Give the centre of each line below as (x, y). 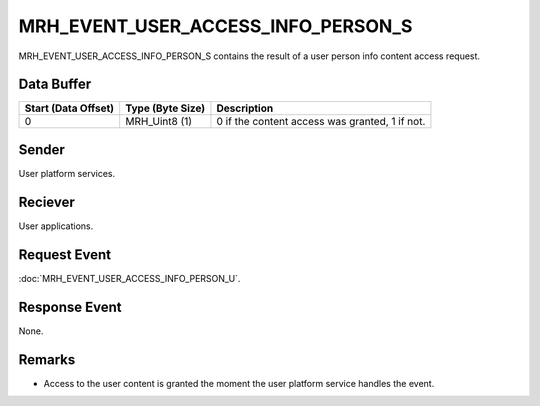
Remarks (47, 359)
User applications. (56, 226)
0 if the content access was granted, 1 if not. (321, 122)
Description (245, 108)
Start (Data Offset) (69, 108)
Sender (41, 149)
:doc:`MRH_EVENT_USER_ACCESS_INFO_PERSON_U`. (129, 278)
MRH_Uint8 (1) (159, 122)
